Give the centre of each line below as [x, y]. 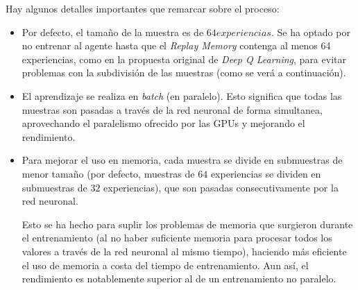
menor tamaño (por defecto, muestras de [108, 173]
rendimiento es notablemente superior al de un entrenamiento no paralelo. [179, 279]
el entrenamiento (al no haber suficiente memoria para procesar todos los [177, 238]
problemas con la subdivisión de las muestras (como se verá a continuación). [184, 72]
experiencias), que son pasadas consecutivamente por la [221, 187]
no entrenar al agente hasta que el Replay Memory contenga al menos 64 [176, 45]
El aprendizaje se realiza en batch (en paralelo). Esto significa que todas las [182, 95]
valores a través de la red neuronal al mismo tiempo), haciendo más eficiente [184, 251]
